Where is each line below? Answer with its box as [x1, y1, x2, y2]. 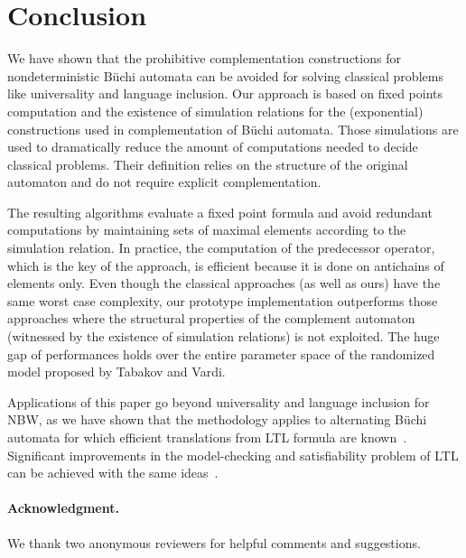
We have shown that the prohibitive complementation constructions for [7, 49, 401, 68]
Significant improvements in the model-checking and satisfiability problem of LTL [7, 445, 459, 464]
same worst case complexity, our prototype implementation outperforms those [7, 291, 438, 310]
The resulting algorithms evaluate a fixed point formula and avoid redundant [7, 202, 433, 221]
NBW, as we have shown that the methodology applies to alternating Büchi [7, 410, 427, 429]
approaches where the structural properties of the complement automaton [7, 309, 415, 328]
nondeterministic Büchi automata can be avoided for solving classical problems [7, 66, 443, 85]
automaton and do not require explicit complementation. [7, 172, 322, 191]
